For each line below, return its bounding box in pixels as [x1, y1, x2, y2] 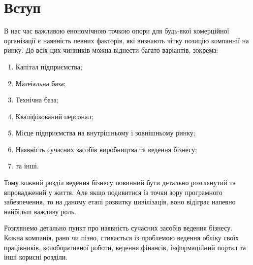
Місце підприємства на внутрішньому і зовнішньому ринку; [15, 128, 195, 138]
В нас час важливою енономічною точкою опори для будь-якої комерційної [4, 26, 229, 36]
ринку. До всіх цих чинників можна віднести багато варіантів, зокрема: [4, 45, 219, 55]
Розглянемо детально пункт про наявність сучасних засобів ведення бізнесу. [4, 223, 233, 233]
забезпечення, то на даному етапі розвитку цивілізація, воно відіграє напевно [4, 197, 236, 207]
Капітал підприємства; [15, 61, 82, 71]
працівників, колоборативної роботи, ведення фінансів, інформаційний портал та [4, 242, 246, 252]
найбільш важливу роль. [4, 206, 76, 216]
